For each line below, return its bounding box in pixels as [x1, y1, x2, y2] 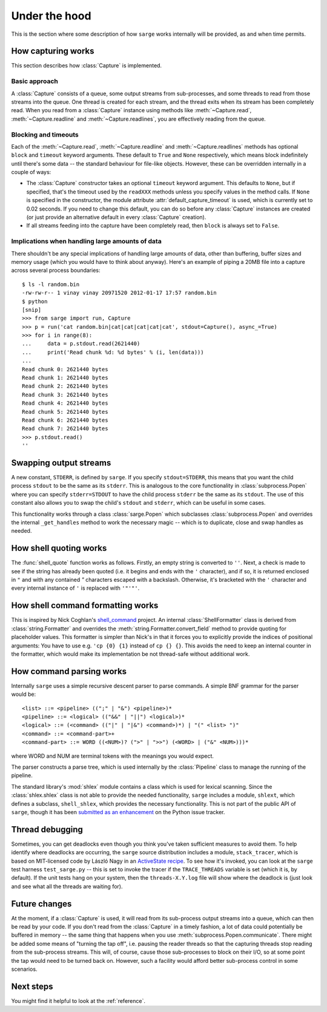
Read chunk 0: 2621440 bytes [22, 366, 108, 373]
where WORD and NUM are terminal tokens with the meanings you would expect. [11, 752, 214, 760]
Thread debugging [11, 824, 83, 834]
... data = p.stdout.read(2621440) [22, 340, 140, 347]
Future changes [11, 899, 72, 909]
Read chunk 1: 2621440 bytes [22, 374, 108, 382]
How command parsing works [11, 666, 127, 676]
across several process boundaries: [11, 267, 101, 274]
